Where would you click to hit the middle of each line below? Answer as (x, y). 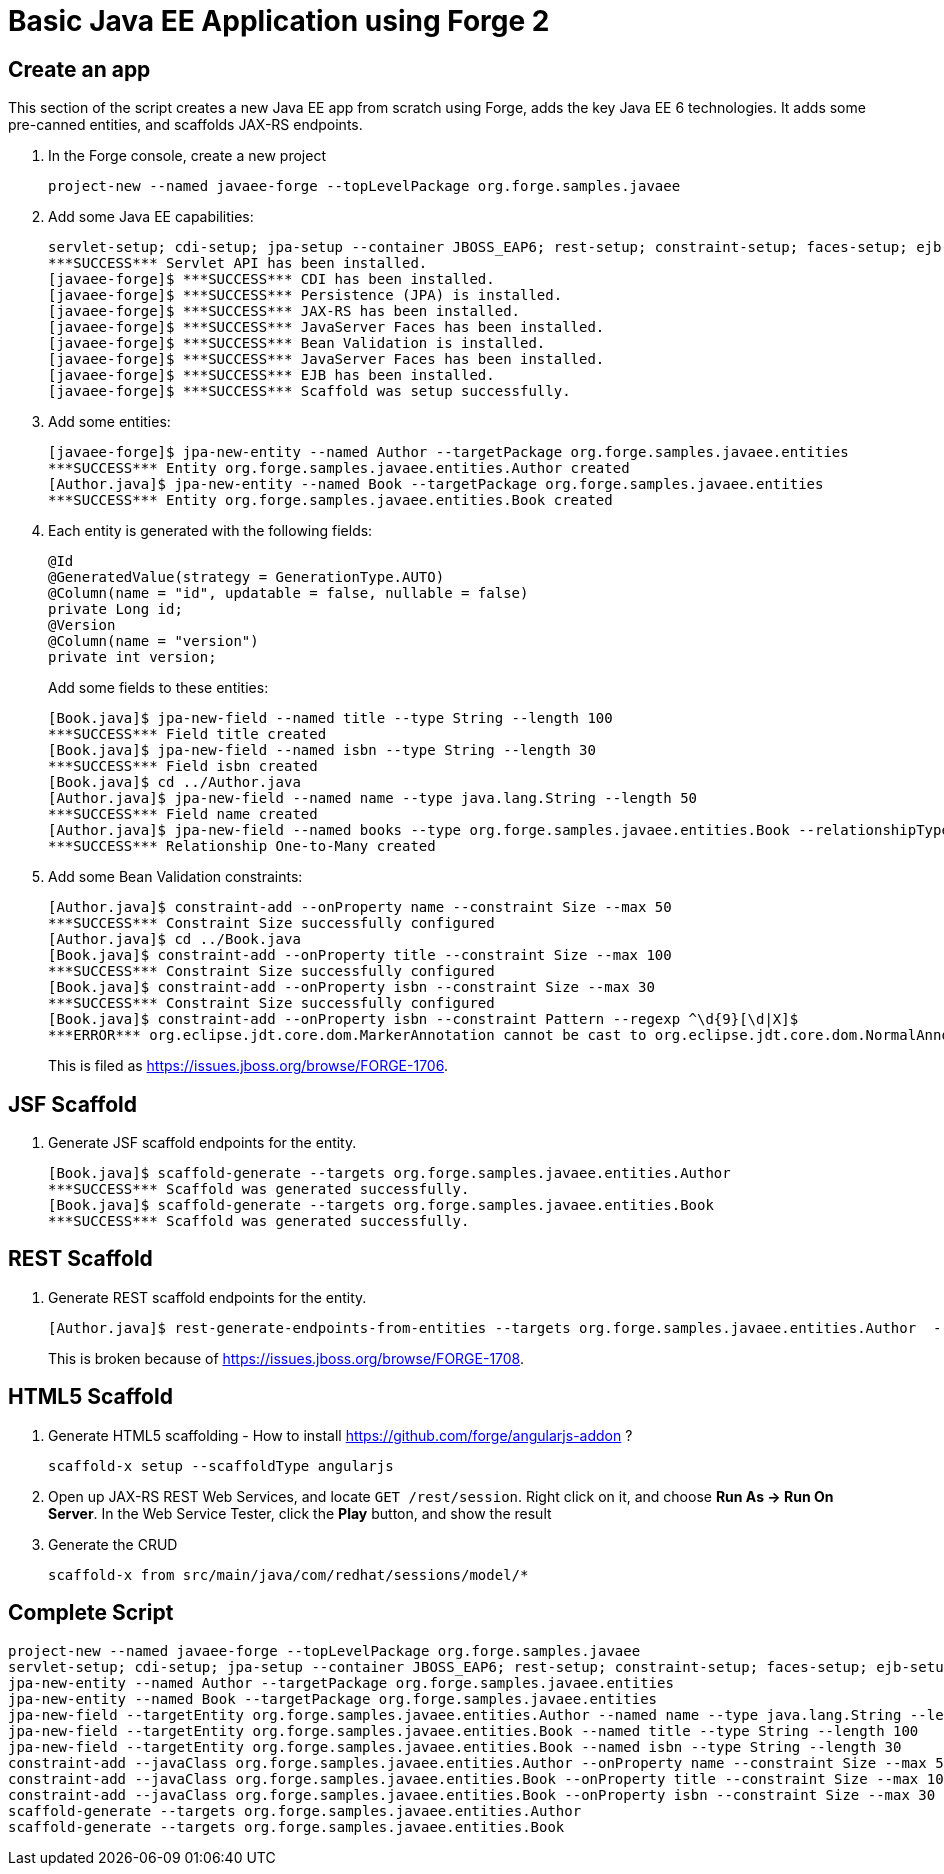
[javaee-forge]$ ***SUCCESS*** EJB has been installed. (271, 375)
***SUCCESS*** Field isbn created (183, 766)
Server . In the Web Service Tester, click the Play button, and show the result (300, 1513)
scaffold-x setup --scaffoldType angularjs (221, 1465)
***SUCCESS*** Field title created (187, 734)
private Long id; (115, 609)
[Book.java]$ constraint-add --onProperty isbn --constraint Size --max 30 (351, 987)
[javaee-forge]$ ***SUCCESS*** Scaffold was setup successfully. (309, 391)
